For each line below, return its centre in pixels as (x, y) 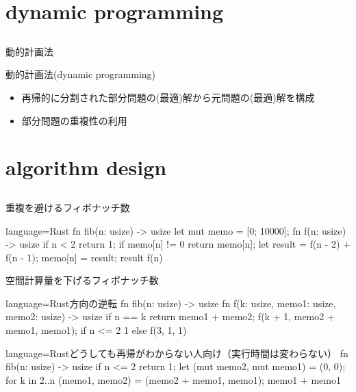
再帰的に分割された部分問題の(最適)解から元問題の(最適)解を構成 (168, 97)
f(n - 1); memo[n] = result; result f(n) (84, 257)
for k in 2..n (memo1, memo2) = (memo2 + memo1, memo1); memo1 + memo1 (173, 379)
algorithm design (86, 167)
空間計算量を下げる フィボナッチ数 (82, 280)
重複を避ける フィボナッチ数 (68, 207)
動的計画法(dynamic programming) (81, 74)
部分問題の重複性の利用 (74, 120)
